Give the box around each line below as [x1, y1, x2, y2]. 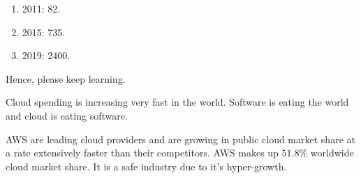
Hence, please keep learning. [6, 71, 126, 86]
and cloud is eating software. [6, 108, 128, 122]
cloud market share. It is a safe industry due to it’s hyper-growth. [6, 159, 287, 173]
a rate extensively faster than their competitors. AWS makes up [6, 145, 279, 160]
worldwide [310, 145, 354, 160]
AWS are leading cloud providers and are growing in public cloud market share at [6, 131, 355, 146]
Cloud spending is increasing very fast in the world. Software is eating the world [6, 95, 349, 109]
